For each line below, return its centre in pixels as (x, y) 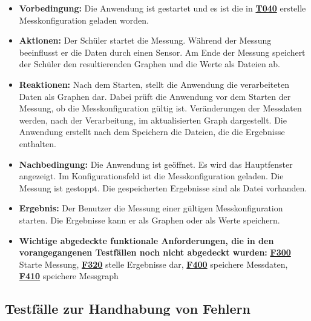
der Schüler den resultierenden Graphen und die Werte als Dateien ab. (150, 64)
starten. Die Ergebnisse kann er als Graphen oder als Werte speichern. (149, 220)
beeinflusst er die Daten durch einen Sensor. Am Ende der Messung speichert (162, 52)
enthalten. (38, 143)
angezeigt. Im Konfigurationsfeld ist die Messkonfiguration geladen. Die (151, 176)
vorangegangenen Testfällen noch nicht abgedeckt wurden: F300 (155, 252)
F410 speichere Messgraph (69, 276)
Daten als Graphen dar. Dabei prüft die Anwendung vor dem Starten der (155, 96)
